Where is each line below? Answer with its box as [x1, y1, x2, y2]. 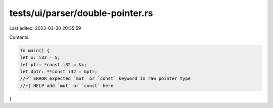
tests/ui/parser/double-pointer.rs [9, 8, 154, 19]
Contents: [9, 34, 30, 40]
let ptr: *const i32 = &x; [20, 62, 87, 67]
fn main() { [20, 48, 50, 53]
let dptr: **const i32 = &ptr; [20, 69, 98, 75]
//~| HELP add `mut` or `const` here [20, 83, 114, 88]
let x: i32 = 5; [20, 55, 61, 60]
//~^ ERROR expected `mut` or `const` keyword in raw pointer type [20, 76, 191, 81]
